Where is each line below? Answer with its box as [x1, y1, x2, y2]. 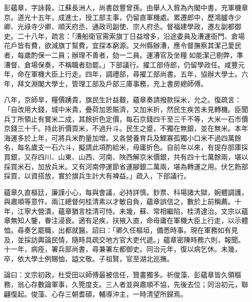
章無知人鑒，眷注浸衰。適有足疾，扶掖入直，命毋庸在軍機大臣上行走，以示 [4, 215, 241, 225]
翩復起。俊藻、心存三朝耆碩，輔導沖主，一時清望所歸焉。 [4, 288, 187, 299]
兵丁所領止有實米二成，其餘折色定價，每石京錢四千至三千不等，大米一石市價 [4, 113, 248, 124]
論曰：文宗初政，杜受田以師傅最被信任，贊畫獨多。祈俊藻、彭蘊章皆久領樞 [4, 270, 241, 280]
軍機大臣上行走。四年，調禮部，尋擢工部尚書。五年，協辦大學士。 [31, 69, 241, 79]
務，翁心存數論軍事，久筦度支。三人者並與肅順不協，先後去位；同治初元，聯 [4, 279, 248, 289]
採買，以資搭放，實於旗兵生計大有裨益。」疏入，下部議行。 [4, 171, 190, 181]
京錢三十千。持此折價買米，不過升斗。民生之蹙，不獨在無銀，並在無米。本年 [4, 123, 248, 133]
